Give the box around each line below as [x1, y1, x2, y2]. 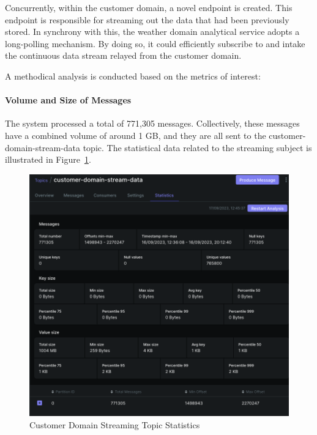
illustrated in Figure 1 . [5, 153, 91, 166]
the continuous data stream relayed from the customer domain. [5, 49, 242, 62]
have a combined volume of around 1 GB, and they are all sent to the [5, 128, 266, 141]
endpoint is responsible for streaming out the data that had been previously [5, 13, 289, 26]
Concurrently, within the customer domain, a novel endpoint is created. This [5, 1, 293, 13]
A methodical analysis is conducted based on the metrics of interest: [5, 69, 261, 82]
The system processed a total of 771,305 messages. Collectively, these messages [5, 117, 300, 130]
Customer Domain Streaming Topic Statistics [29, 418, 200, 431]
